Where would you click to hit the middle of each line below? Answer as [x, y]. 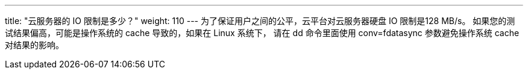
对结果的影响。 [34, 45]
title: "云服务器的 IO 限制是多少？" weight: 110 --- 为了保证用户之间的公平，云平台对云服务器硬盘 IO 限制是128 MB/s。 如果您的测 [260, 21]
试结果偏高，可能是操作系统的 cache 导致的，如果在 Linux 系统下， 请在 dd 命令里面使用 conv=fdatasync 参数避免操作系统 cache [262, 33]
